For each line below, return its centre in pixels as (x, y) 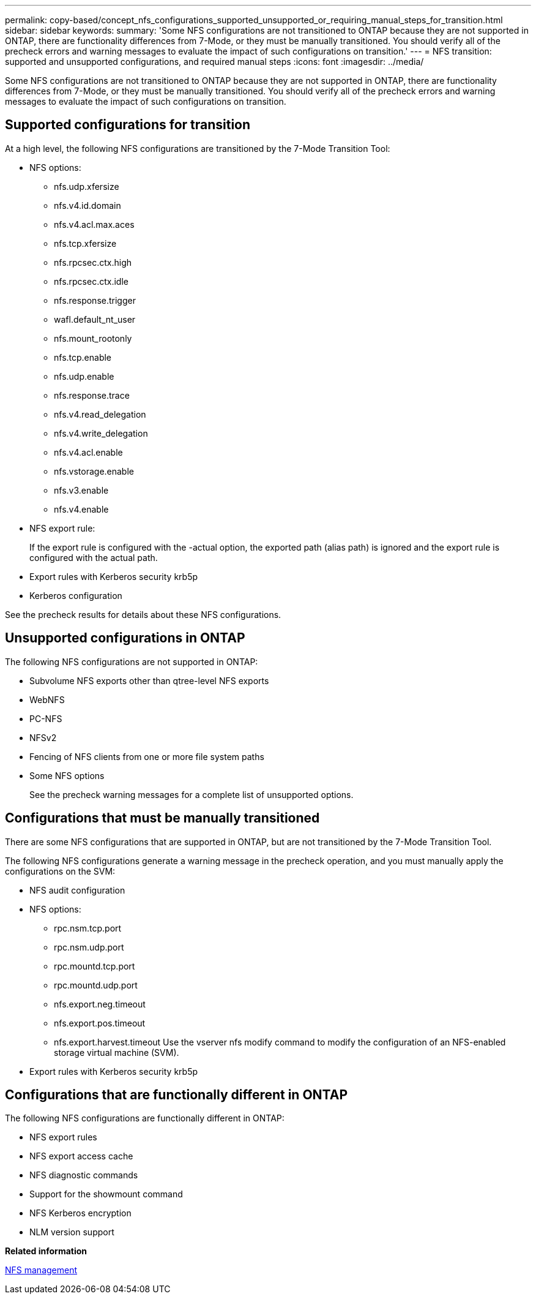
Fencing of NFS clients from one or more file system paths (147, 756)
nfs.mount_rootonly (93, 338)
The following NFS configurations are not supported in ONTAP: (132, 661)
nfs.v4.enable (81, 509)
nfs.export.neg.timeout (100, 1004)
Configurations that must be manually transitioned (162, 818)
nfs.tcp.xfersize (85, 243)
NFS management (41, 1270)
